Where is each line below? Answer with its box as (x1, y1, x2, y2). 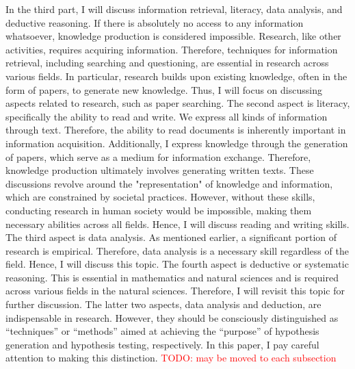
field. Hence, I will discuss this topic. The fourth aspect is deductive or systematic (5, 257, 349, 271)
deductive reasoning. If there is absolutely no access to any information (5, 15, 304, 29)
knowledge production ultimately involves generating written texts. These (5, 163, 314, 177)
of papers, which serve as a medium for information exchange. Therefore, (5, 149, 311, 164)
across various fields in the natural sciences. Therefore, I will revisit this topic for (5, 283, 345, 298)
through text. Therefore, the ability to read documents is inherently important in (5, 123, 346, 137)
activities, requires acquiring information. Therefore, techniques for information (5, 42, 338, 56)
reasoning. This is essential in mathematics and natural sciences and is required (5, 270, 339, 284)
